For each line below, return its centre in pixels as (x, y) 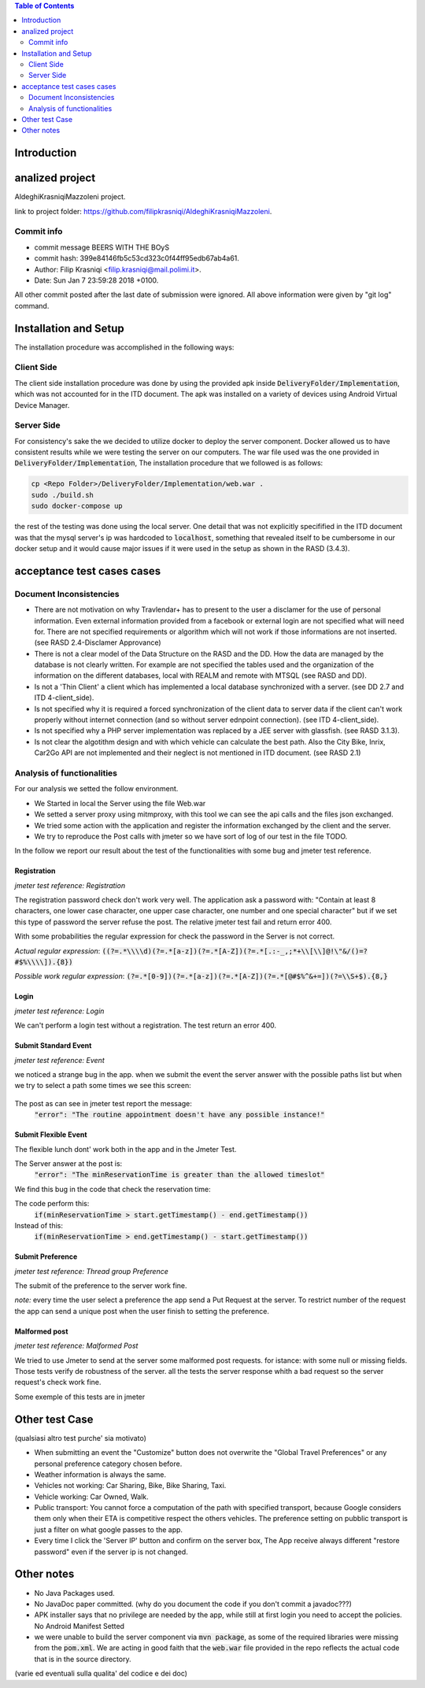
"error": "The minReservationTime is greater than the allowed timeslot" (180, 1175)
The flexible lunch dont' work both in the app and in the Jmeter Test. (126, 1149)
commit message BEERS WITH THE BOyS (102, 247)
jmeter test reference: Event (60, 1060)
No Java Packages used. (74, 1593)
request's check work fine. (58, 1383)
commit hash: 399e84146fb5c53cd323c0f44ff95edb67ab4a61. (137, 258)
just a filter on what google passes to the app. (109, 1529)
